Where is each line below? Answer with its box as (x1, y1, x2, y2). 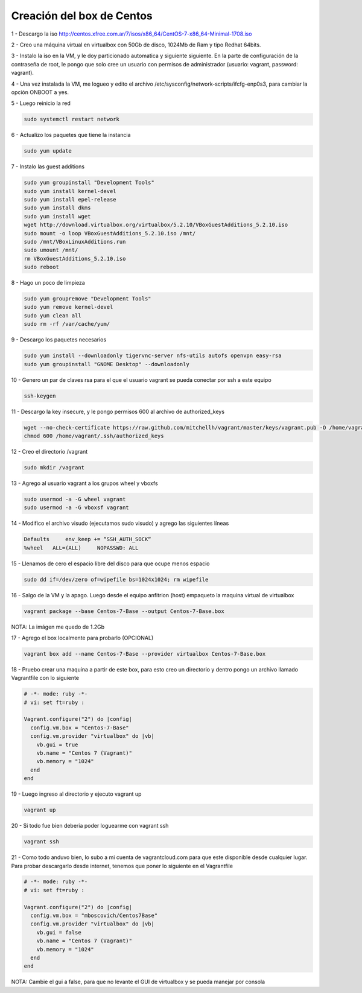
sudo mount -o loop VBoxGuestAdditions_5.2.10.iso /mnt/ (24, 230, 196, 236)
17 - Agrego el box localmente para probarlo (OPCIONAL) (11, 634, 154, 641)
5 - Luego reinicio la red (11, 100, 71, 107)
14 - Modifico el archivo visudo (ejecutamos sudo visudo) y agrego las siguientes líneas (11, 519, 229, 527)
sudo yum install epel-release (24, 196, 117, 203)
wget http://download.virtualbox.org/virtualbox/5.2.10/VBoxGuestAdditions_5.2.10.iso (24, 221, 288, 229)
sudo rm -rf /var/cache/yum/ (24, 320, 110, 328)
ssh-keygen (24, 392, 56, 399)
